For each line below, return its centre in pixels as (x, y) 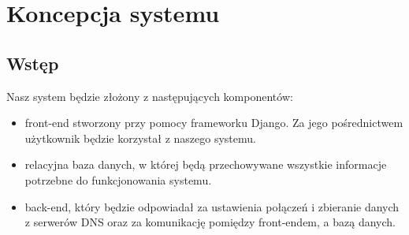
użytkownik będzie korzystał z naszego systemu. (140, 138)
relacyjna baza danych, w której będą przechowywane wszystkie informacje (206, 164)
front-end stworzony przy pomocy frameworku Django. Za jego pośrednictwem (214, 123)
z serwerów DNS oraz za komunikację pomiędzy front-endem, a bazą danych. (210, 222)
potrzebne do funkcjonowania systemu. (118, 179)
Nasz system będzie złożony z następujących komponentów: (150, 96)
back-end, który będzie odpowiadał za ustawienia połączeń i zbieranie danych (212, 206)
